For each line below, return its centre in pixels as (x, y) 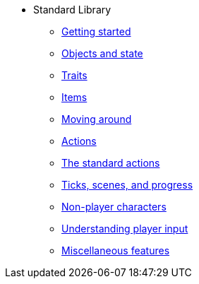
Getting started (96, 31)
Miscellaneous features (116, 250)
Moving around (97, 119)
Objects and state (102, 53)
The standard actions (111, 163)
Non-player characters (114, 207)
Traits (74, 75)
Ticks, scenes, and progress (127, 185)
